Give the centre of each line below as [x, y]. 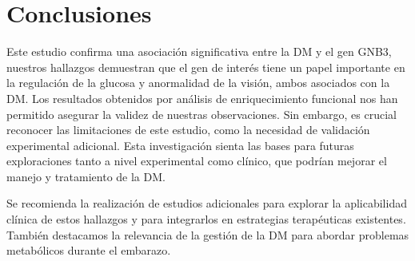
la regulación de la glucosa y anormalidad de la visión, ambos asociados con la [198, 83]
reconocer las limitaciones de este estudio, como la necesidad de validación [188, 130]
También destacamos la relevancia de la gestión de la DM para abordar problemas [208, 234]
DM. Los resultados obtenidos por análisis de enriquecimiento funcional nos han [202, 98]
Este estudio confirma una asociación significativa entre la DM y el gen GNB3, [199, 51]
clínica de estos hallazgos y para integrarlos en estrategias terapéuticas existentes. [206, 219]
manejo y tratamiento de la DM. [86, 176]
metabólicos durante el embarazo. [89, 250]
